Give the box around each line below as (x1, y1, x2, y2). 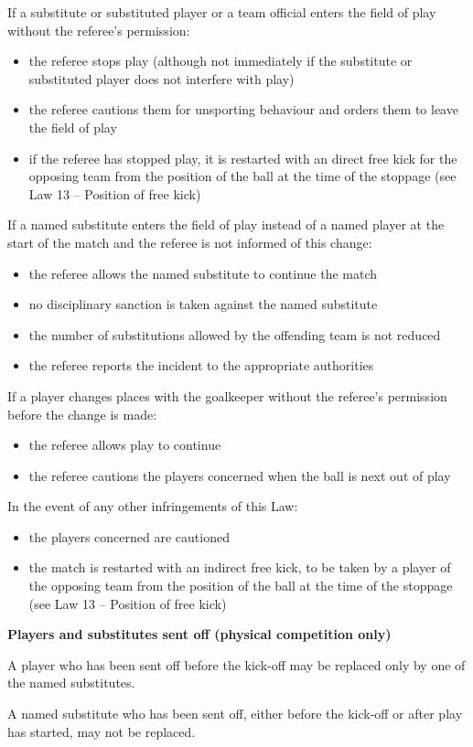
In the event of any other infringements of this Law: (7, 496, 298, 516)
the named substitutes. (7, 673, 135, 692)
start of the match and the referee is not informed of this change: (7, 232, 372, 251)
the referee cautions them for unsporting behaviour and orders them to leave (28, 100, 458, 119)
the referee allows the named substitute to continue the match (28, 263, 378, 283)
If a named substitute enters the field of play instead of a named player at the (7, 215, 445, 234)
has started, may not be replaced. (7, 721, 196, 741)
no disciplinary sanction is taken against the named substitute (28, 294, 378, 314)
